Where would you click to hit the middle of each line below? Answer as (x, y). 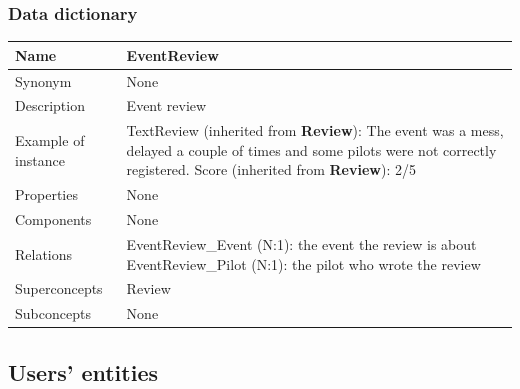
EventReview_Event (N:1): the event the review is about (301, 243)
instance (40, 159)
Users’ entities (83, 371)
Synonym (43, 80)
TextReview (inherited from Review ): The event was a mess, (315, 130)
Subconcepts (53, 313)
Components (53, 219)
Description (50, 105)
